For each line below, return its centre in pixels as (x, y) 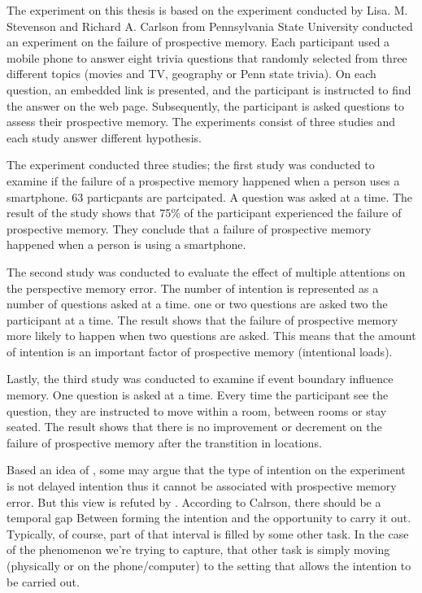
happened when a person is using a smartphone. (126, 244)
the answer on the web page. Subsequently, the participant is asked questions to (205, 105)
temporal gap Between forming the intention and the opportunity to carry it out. (209, 518)
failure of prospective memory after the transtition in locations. (164, 442)
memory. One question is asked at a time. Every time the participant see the (198, 395)
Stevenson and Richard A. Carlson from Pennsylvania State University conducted (210, 26)
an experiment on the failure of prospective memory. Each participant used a (198, 42)
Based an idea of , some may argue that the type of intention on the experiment (206, 470)
